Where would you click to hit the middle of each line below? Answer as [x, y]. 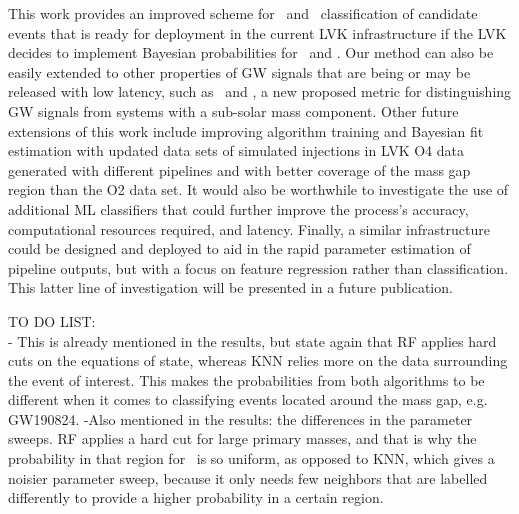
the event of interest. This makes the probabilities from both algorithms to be [246, 379]
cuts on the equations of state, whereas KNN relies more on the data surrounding [258, 360]
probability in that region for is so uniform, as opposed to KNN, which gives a [251, 458]
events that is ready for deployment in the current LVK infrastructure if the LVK [257, 32]
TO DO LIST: [52, 320]
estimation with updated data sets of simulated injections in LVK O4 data [236, 150]
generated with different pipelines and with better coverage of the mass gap [239, 169]
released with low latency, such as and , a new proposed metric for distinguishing [260, 91]
